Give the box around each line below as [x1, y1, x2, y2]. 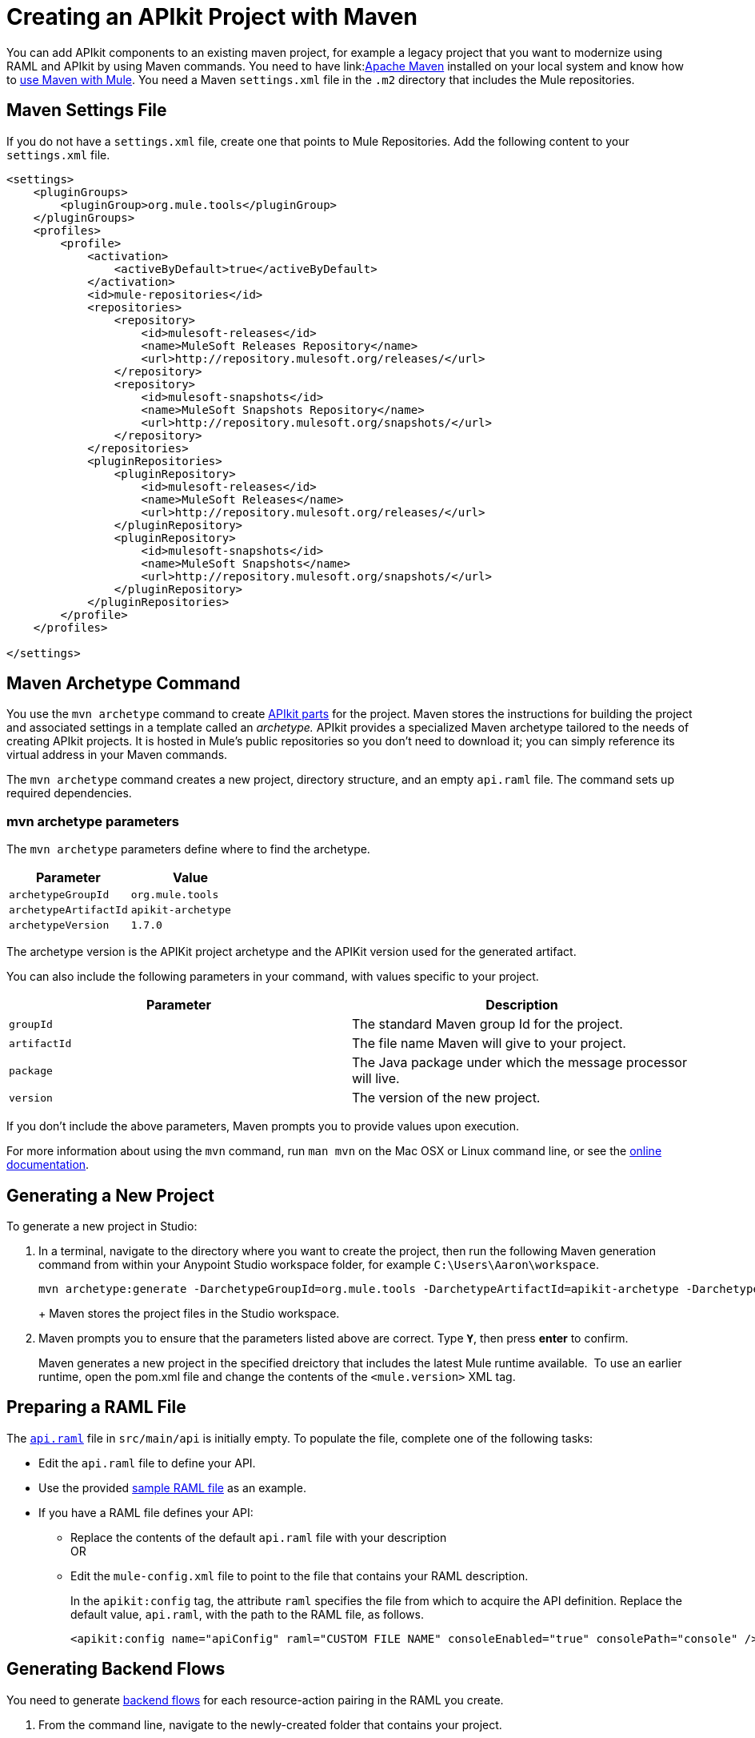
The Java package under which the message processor [352, 1054, 687, 1071]
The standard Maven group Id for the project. [352, 1016, 623, 1033]
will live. [352, 1070, 400, 1087]
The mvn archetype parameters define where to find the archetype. [6, 842, 370, 857]
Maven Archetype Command [6, 673, 241, 694]
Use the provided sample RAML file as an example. [38, 1480, 306, 1495]
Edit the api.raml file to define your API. [38, 1455, 256, 1470]
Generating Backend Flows [6, 1659, 226, 1680]
